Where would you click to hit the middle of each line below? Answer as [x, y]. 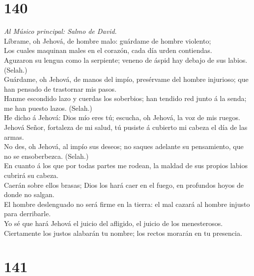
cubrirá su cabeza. [31, 175]
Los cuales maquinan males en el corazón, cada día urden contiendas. [108, 50]
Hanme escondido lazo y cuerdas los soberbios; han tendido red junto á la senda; [125, 98]
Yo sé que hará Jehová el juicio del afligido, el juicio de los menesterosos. [113, 223]
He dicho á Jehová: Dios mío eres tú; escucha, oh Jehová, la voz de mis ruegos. [122, 117]
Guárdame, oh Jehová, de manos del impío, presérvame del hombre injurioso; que [126, 79]
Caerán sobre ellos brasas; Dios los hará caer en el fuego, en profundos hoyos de [124, 185]
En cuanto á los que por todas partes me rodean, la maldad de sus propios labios [126, 165]
